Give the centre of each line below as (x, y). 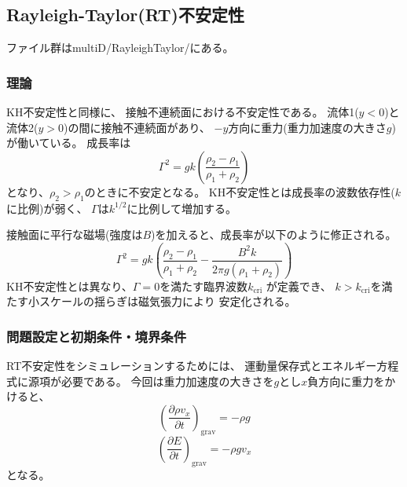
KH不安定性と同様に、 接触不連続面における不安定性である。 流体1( (183, 112)
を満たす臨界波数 (204, 286)
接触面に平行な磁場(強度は (75, 234)
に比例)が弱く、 (47, 208)
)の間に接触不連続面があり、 (137, 127)
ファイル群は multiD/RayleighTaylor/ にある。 (120, 48)
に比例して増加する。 (182, 208)
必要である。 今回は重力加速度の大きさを (167, 381)
